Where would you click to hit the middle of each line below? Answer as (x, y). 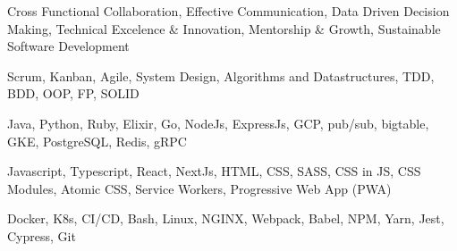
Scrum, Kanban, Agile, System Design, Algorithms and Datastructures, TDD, (221, 75)
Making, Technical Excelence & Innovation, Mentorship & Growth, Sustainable (224, 28)
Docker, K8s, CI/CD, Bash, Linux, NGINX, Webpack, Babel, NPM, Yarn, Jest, (226, 218)
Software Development (68, 46)
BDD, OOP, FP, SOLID (73, 93)
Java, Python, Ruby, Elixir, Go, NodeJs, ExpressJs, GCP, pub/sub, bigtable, (218, 123)
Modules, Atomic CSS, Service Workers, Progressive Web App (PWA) (199, 188)
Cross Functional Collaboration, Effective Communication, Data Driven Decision (228, 11)
